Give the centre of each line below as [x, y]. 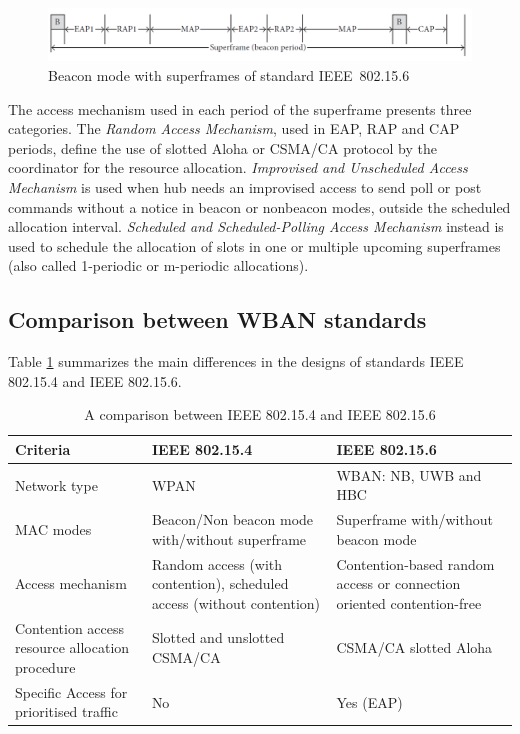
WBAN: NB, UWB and [409, 474]
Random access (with [217, 563]
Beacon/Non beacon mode [232, 519]
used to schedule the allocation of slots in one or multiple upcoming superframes [254, 245]
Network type [56, 484]
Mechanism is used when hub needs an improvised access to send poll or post [245, 186]
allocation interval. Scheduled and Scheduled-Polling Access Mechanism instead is [256, 226]
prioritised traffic [66, 711]
